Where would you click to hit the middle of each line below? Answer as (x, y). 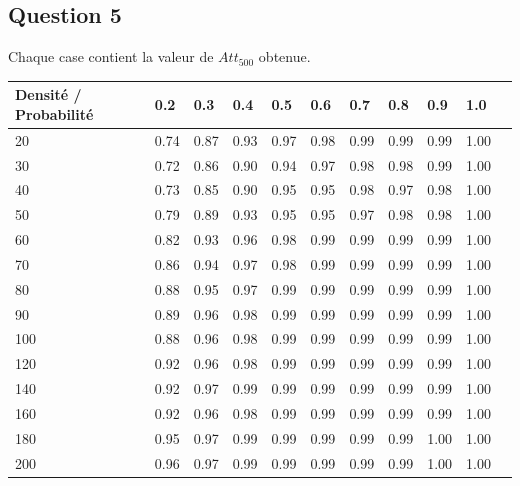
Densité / (48, 94)
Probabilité (54, 113)
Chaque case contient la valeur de (111, 56)
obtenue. (284, 56)
